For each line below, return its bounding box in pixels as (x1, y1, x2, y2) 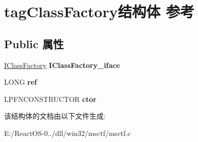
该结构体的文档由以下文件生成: (4, 111, 106, 121)
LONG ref (4, 77, 37, 87)
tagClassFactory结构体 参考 (4, 1, 194, 22)
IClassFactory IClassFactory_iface (4, 59, 120, 70)
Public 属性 (4, 35, 64, 51)
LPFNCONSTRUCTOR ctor (4, 93, 96, 104)
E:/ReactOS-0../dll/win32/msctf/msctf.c (4, 127, 131, 138)
